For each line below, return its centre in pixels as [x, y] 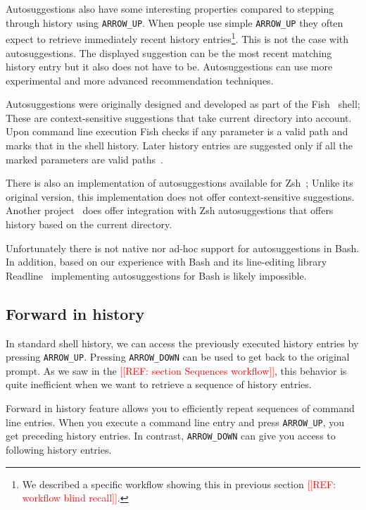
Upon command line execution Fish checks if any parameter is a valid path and [177, 131]
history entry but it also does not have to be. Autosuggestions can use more [169, 67]
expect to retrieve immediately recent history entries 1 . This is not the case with [177, 38]
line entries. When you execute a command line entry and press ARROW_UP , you [175, 422]
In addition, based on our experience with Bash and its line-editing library [166, 262]
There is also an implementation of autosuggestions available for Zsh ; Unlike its [179, 183]
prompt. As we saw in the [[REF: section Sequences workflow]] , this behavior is [176, 370]
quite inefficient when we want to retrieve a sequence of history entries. [159, 384]
